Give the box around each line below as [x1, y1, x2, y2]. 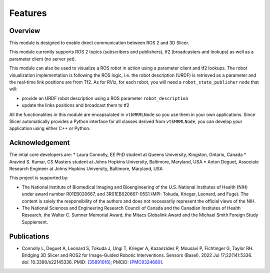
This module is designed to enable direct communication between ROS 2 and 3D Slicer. [9, 40, 189, 46]
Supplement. [21, 219, 48, 225]
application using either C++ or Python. [9, 125, 90, 131]
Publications [9, 232, 49, 240]
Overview [9, 26, 40, 35]
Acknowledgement [9, 138, 70, 147]
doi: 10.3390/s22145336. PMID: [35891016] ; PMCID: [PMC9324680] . [21, 259, 163, 265]
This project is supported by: [9, 175, 68, 181]
